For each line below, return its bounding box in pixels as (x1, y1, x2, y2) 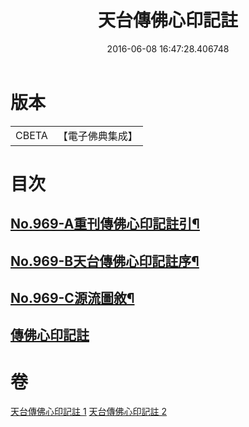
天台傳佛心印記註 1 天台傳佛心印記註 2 (10, 406, 168, 418)
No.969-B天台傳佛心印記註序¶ (10, 252, 200, 270)
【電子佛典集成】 (57, 129, 138, 143)
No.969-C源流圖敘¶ (10, 290, 135, 307)
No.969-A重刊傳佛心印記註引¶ (10, 216, 200, 233)
